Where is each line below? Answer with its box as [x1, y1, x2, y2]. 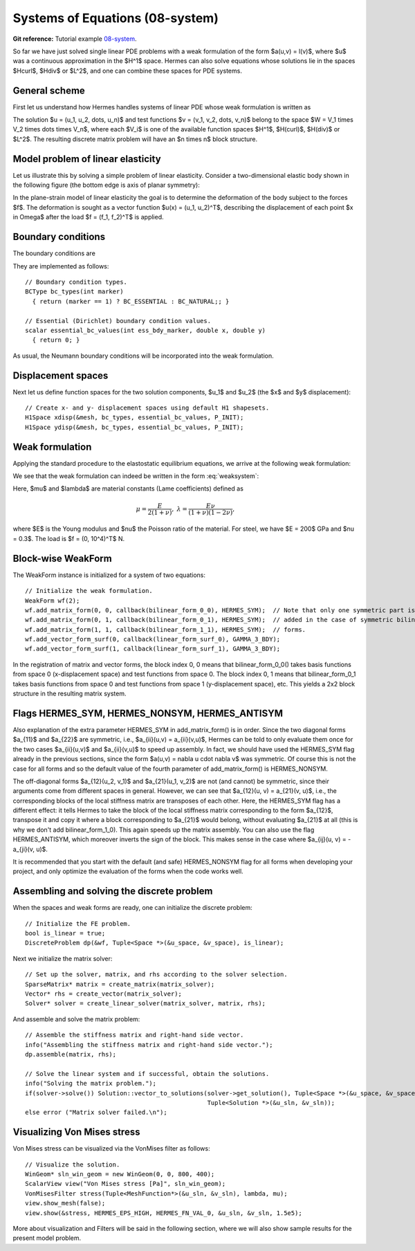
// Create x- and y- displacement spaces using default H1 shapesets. [25, 403, 270, 412]
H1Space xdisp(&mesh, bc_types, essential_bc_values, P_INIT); [25, 414, 244, 421]
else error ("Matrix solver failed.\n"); [25, 1108, 167, 1117]
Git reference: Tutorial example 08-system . [12, 35, 137, 43]
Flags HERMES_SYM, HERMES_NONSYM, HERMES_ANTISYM [12, 707, 284, 719]
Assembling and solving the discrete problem [12, 886, 213, 897]
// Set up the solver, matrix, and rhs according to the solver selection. [25, 971, 288, 978]
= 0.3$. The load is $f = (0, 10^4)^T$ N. [12, 534, 124, 542]
